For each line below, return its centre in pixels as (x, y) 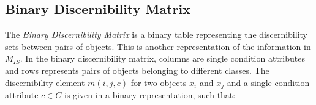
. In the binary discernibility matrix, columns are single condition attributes (162, 58)
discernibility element (45, 82)
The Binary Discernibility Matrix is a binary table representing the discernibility (156, 34)
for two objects (159, 82)
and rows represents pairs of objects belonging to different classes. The (137, 70)
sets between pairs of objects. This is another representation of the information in (158, 46)
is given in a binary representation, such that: (150, 95)
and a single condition (268, 82)
